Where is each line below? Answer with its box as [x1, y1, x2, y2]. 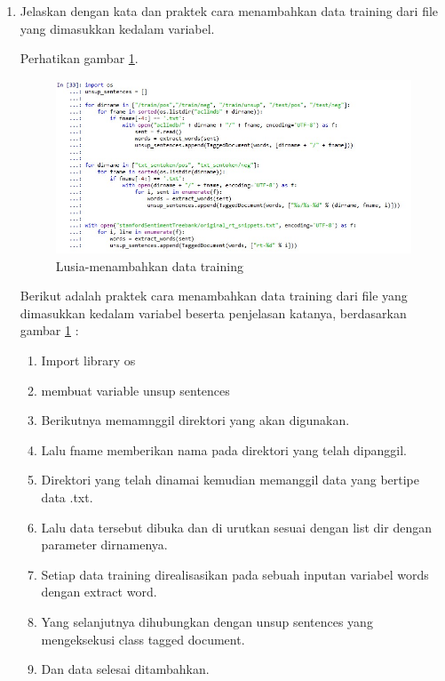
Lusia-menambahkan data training [55, 256, 243, 275]
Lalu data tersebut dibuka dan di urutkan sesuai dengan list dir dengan [41, 517, 432, 536]
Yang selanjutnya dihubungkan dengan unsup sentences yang [41, 613, 373, 631]
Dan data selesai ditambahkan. [41, 660, 210, 678]
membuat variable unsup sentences [41, 381, 230, 399]
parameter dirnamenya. [41, 535, 168, 554]
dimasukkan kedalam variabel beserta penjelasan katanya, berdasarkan [20, 303, 407, 322]
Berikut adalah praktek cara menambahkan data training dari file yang [20, 286, 408, 305]
